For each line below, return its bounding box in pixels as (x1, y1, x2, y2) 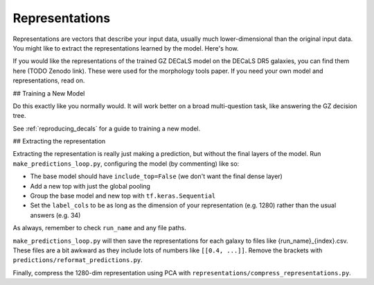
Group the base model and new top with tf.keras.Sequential (30, 191, 216, 200)
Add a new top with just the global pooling (30, 182, 150, 190)
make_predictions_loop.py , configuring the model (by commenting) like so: (12, 159, 240, 168)
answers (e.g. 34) (30, 211, 81, 219)
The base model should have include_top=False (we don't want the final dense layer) (30, 172, 283, 180)
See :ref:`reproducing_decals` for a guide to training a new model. (12, 124, 201, 132)
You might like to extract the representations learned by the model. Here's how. (12, 44, 239, 52)
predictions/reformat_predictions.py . (12, 256, 143, 264)
